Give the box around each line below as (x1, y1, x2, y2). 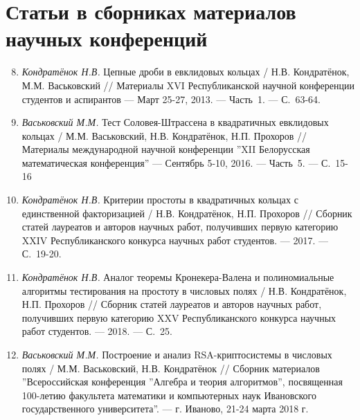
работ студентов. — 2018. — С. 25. (21, 324, 172, 338)
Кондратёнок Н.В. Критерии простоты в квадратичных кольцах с (21, 192, 298, 207)
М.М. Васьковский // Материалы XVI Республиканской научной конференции (21, 77, 354, 92)
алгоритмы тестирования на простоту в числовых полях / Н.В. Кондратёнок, (21, 283, 347, 298)
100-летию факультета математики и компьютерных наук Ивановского (21, 387, 316, 402)
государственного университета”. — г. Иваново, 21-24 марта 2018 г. (21, 401, 309, 416)
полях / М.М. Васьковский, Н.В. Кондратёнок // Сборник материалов (21, 360, 320, 375)
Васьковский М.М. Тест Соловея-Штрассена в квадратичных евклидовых (21, 115, 329, 129)
